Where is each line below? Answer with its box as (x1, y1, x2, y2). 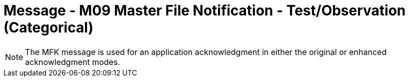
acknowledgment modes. (25, 56, 120, 67)
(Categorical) (3, 19, 93, 36)
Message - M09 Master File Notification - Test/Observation (3, 2, 406, 19)
